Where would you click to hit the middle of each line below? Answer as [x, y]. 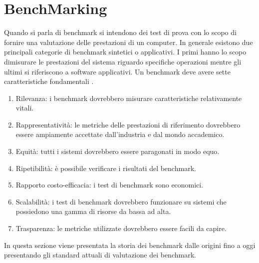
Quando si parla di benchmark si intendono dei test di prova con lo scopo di [120, 32]
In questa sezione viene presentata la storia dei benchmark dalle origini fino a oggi [130, 245]
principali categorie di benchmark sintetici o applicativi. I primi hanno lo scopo [125, 52]
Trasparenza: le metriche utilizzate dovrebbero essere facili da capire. [121, 228]
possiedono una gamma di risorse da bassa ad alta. [93, 211]
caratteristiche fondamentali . [49, 81]
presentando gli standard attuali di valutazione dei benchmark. [100, 255]
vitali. [25, 108]
